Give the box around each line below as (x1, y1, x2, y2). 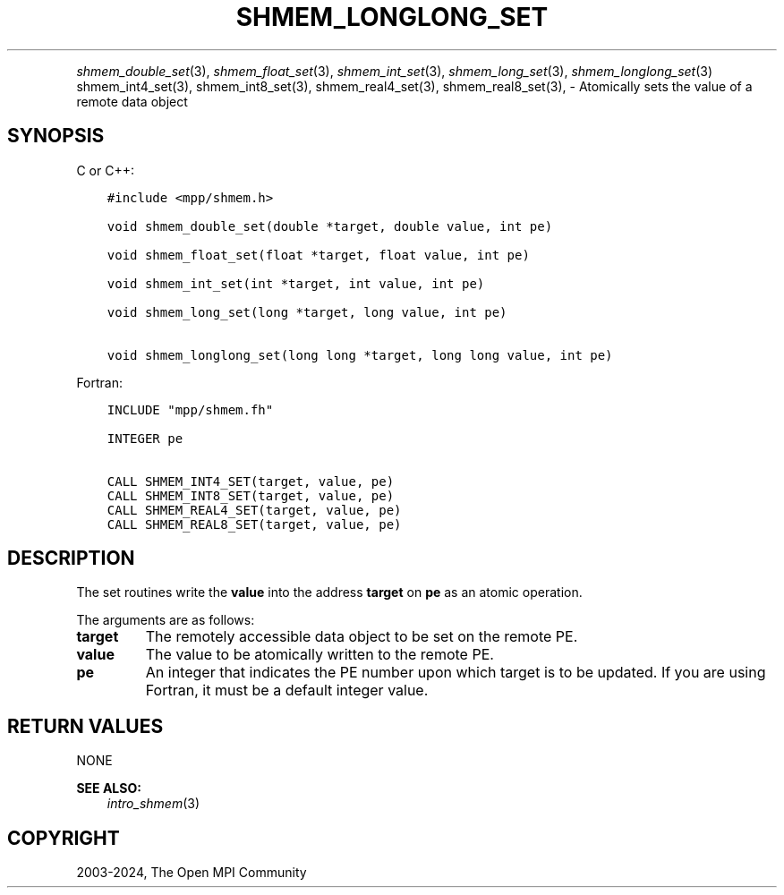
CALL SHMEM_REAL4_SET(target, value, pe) (107, 502, 402, 517)
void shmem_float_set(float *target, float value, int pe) (107, 247, 530, 262)
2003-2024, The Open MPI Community (76, 865, 307, 881)
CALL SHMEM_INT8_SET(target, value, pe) (107, 488, 395, 503)
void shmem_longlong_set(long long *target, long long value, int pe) (107, 347, 613, 362)
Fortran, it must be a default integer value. (145, 681, 429, 700)
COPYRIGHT (7, 826, 120, 849)
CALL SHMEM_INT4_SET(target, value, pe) (107, 473, 395, 489)
